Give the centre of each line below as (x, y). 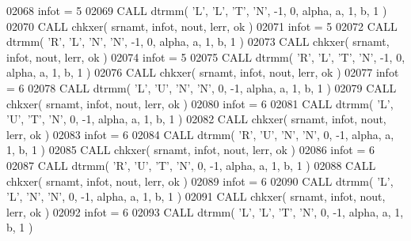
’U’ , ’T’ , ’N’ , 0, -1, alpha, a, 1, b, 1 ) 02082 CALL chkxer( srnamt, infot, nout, (196, 119)
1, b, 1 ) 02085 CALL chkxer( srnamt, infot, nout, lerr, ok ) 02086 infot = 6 (190, 150)
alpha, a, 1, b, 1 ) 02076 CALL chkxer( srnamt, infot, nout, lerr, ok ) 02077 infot (203, 72)
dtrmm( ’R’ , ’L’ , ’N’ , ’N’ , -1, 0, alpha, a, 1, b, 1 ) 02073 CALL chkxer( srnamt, (198, 41)
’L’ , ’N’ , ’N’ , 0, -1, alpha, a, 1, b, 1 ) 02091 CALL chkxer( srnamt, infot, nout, (196, 196)
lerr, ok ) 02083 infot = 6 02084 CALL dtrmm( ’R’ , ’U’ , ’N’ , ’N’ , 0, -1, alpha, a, (200, 134)
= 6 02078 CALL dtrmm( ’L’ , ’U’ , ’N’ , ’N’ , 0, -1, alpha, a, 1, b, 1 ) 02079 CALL (202, 87)
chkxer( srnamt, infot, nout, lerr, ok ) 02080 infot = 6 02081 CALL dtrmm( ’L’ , (200, 103)
